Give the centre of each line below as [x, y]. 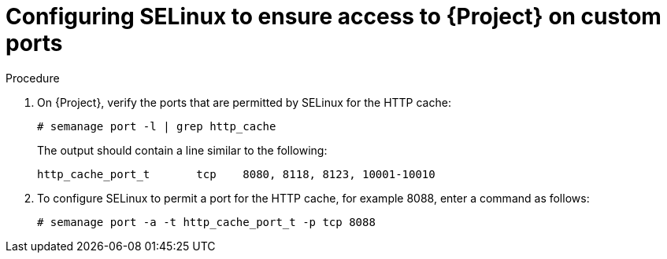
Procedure [33, 78]
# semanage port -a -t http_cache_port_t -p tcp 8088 [206, 222]
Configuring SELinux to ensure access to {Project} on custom [333, 16]
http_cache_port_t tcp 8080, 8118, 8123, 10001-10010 [236, 174]
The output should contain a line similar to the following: [182, 150]
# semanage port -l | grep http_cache [157, 126]
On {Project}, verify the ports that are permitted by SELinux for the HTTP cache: [244, 102]
